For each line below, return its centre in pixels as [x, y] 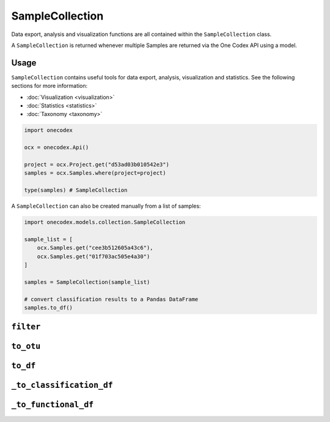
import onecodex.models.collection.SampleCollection [105, 222]
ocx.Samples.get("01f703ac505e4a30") [94, 256]
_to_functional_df [53, 405]
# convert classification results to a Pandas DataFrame [111, 299]
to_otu [26, 346]
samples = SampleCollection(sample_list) [87, 282]
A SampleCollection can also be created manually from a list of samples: [106, 206]
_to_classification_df [62, 385]
